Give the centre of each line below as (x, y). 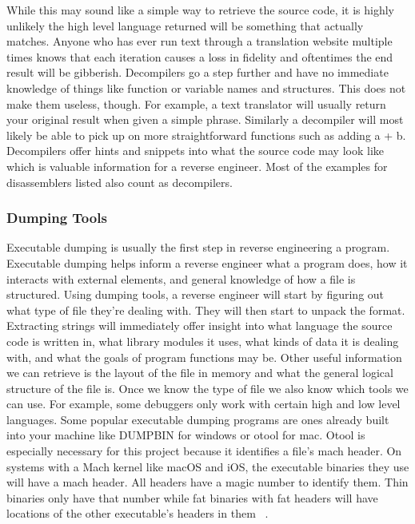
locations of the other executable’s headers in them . (138, 513)
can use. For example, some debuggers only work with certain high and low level (204, 404)
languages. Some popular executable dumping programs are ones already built (198, 419)
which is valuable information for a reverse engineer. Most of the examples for (197, 166)
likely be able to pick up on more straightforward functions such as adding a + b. (206, 135)
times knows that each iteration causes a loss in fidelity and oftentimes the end (200, 56)
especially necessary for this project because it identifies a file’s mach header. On (204, 451)
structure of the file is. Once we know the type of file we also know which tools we (207, 388)
